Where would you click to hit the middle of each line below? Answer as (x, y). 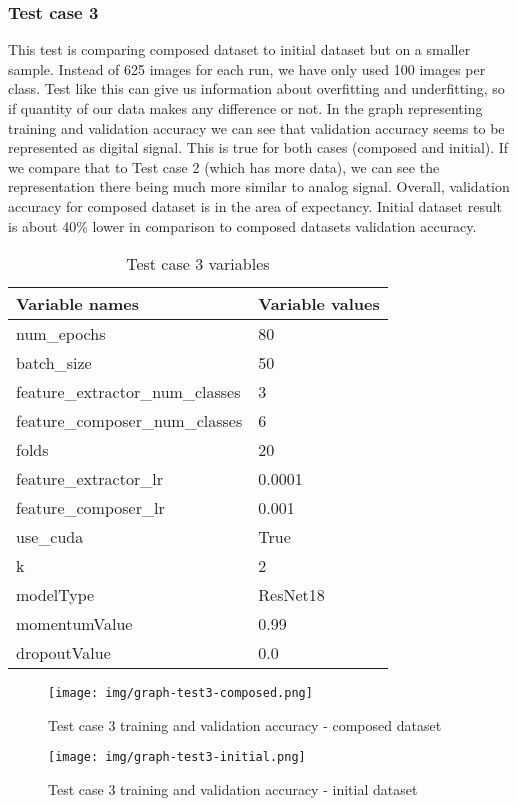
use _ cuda (50, 537)
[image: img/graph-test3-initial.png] (177, 757)
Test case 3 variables (198, 264)
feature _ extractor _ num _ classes (128, 392)
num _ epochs (61, 334)
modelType (55, 595)
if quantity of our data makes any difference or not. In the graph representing (245, 108)
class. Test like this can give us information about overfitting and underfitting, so (256, 88)
